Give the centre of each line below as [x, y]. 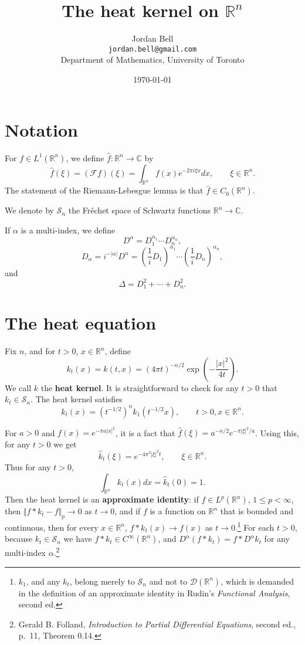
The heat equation [81, 323]
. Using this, [277, 432]
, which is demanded [257, 581]
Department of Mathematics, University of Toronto [152, 60]
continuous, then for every [52, 527]
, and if [128, 511]
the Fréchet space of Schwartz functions [140, 210]
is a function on [178, 511]
